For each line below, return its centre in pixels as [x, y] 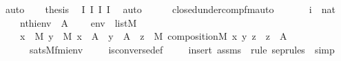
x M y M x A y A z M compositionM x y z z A [153, 36]
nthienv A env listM [78, 22]
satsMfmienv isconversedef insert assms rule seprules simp [182, 49]
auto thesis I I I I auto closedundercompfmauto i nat [170, 9]
